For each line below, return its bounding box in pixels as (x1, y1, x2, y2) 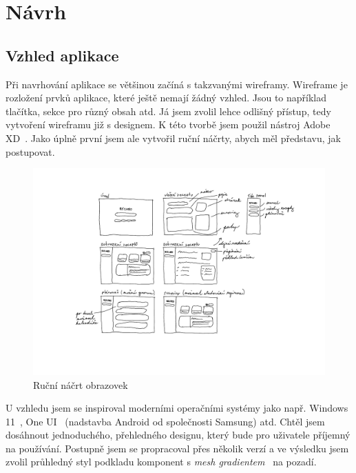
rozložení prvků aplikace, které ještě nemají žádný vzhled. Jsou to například (6, 90, 327, 105)
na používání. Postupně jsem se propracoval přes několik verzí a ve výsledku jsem (6, 441, 349, 455)
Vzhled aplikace (6, 44, 119, 66)
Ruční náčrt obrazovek (33, 377, 128, 392)
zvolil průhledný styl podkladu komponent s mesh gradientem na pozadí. (6, 454, 317, 469)
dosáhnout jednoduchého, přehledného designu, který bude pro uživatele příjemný (6, 427, 350, 442)
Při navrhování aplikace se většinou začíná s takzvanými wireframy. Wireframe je (6, 77, 348, 91)
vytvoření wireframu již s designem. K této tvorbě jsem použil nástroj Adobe (6, 117, 331, 132)
